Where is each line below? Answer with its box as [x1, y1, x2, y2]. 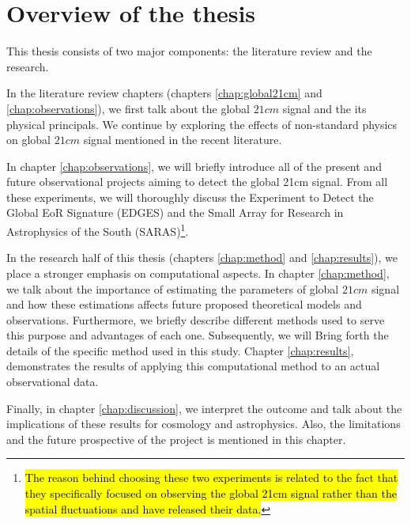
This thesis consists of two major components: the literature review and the [6, 43, 372, 59]
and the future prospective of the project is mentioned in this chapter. [6, 430, 346, 447]
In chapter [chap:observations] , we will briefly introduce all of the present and [6, 157, 382, 174]
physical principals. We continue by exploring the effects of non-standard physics [6, 116, 398, 132]
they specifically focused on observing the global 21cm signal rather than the [25, 485, 398, 502]
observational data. [6, 373, 99, 390]
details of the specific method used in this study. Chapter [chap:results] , [6, 342, 354, 358]
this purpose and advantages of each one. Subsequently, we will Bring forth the [6, 327, 389, 343]
